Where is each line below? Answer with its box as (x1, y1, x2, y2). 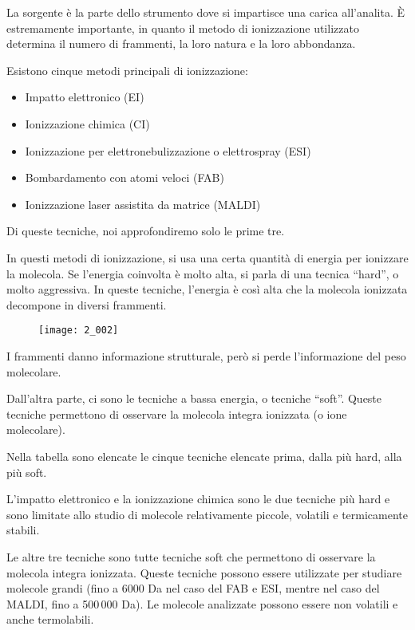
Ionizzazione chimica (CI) (25, 115, 150, 132)
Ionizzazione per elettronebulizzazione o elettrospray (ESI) (25, 142, 311, 159)
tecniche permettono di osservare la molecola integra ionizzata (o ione (6, 405, 347, 422)
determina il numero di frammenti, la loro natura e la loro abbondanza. (6, 35, 356, 52)
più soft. (6, 463, 47, 480)
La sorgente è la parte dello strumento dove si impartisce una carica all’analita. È (6, 4, 405, 20)
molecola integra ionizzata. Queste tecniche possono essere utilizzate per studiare (6, 564, 402, 581)
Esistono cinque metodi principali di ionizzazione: (6, 61, 248, 78)
